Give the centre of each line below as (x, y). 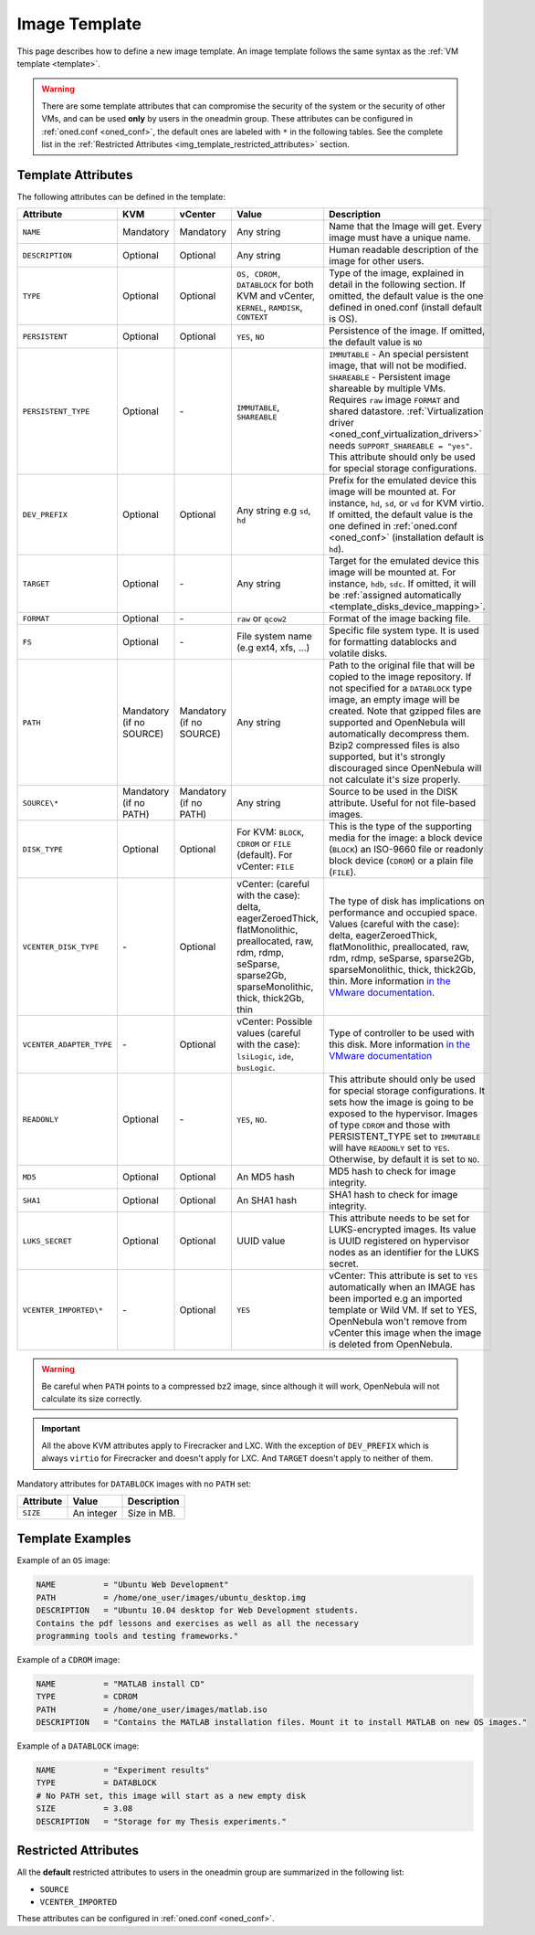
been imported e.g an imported (396, 1299)
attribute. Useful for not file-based (403, 803)
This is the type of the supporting (400, 827)
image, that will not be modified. (398, 365)
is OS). (343, 319)
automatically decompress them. (399, 734)
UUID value (261, 1241)
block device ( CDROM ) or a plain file (401, 861)
